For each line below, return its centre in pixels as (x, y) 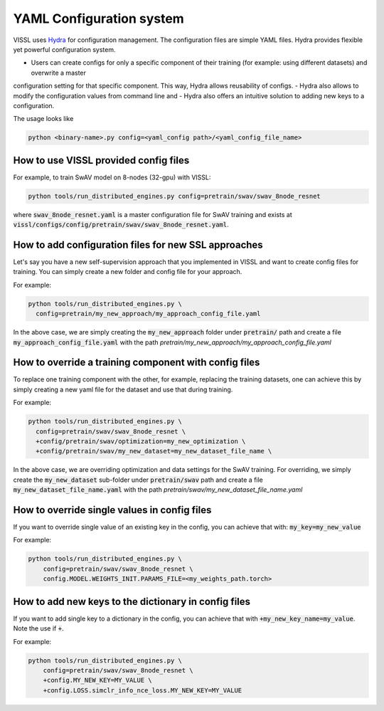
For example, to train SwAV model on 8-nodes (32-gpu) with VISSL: (112, 177)
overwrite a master (59, 73)
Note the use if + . (38, 628)
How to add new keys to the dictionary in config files (132, 601)
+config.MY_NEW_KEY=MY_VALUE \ (97, 680)
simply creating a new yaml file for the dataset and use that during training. (123, 389)
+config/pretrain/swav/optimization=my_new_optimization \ (141, 442)
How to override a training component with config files (137, 363)
